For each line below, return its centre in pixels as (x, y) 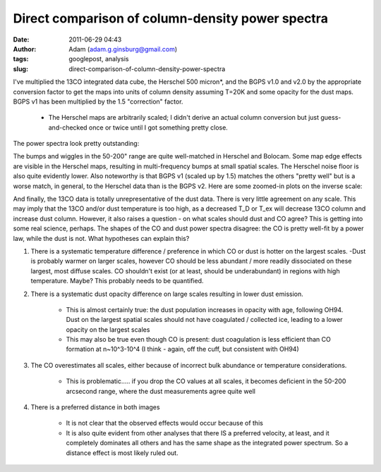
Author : (25, 49)
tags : (21, 59)
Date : (21, 39)
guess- (331, 118)
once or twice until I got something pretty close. (158, 128)
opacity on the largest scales (108, 329)
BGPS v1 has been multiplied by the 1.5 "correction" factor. (98, 101)
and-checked (68, 128)
